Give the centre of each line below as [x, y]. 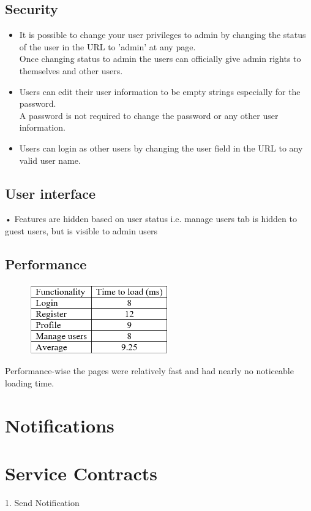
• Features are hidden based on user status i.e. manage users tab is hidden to [151, 219]
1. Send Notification [42, 502]
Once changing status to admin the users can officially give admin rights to [160, 59]
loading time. [30, 382]
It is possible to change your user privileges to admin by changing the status [163, 35]
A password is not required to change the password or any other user [149, 115]
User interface [50, 193]
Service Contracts [81, 473]
